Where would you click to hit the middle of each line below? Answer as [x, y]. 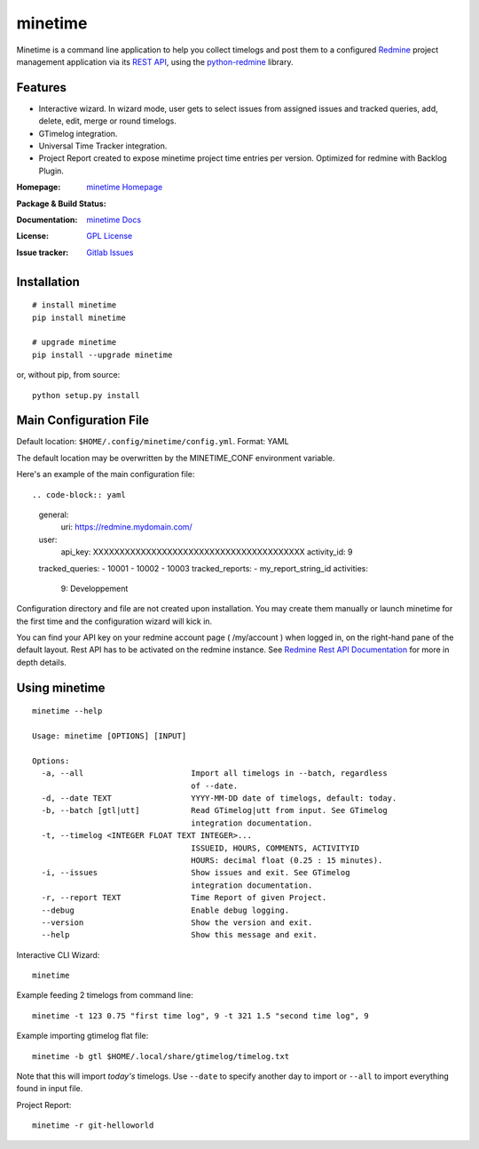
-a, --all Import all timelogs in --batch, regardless [214, 774]
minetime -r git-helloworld [93, 1125]
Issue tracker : [43, 252]
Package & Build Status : [61, 203]
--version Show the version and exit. [177, 922]
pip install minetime [79, 317]
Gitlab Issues [110, 252]
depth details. [41, 662]
